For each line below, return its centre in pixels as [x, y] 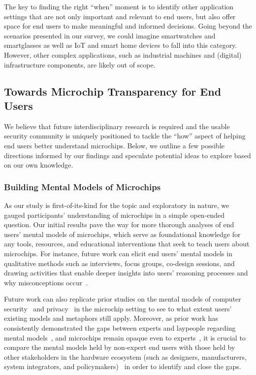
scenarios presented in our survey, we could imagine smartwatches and [110, 35]
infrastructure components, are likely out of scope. [80, 64]
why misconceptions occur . [46, 282]
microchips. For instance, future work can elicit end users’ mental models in [118, 253]
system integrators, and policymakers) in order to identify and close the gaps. [123, 366]
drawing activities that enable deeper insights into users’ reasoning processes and [126, 273]
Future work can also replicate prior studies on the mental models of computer [123, 299]
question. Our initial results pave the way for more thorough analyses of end [119, 224]
